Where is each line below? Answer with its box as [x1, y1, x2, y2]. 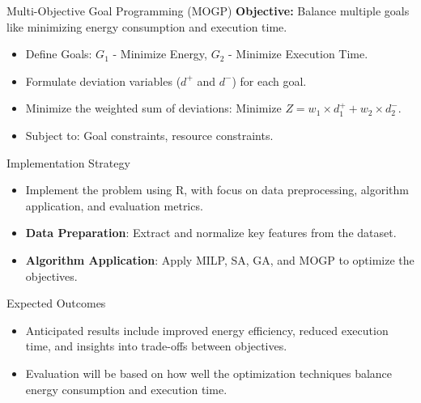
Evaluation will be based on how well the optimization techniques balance [25, 364, 393, 381]
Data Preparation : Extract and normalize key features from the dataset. [25, 224, 397, 241]
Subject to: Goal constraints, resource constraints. [25, 126, 274, 143]
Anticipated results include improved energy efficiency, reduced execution [25, 321, 389, 338]
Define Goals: [25, 45, 92, 62]
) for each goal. [232, 72, 307, 89]
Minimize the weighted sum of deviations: [25, 100, 232, 117]
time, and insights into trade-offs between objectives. [25, 337, 287, 354]
